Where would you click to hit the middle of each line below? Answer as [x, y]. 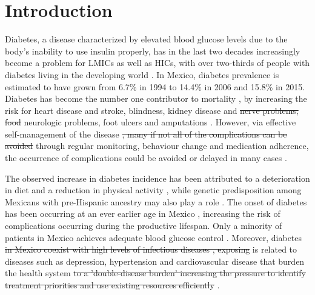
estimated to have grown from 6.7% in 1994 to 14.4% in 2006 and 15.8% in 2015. [155, 86]
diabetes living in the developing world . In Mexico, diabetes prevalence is [142, 74]
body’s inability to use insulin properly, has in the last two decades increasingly [153, 51]
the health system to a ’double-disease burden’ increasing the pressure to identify [155, 273]
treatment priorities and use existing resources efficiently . [112, 285]
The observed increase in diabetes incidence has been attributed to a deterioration [157, 178]
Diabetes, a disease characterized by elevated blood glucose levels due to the [146, 39]
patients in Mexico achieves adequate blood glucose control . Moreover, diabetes [154, 237]
